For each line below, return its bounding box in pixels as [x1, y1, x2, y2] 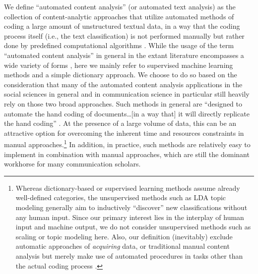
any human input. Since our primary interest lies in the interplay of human [15, 212, 244, 222]
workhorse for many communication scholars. [4, 159, 141, 169]
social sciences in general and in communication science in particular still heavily [4, 89, 250, 99]
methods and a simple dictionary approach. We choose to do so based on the [4, 69, 237, 80]
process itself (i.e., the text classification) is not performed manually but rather [4, 30, 245, 41]
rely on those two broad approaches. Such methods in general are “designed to [4, 98, 242, 109]
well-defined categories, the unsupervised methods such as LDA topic [15, 192, 226, 203]
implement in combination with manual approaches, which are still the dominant [4, 149, 250, 159]
